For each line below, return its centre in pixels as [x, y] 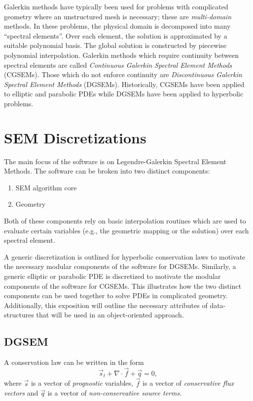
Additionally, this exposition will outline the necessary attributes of [106, 305]
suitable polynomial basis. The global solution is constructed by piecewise [115, 45]
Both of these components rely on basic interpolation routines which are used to [125, 221]
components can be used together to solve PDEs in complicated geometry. [116, 295]
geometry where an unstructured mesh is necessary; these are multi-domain [118, 16]
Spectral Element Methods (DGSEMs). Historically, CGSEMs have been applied [124, 84]
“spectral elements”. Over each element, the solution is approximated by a [116, 35]
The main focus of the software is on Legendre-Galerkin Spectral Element [115, 161]
